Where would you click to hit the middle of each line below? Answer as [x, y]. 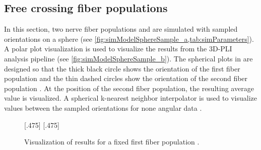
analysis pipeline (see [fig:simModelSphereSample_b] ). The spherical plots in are [128, 58]
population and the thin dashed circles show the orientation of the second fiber [126, 78]
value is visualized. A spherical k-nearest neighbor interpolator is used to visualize [131, 98]
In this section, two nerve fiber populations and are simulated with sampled [121, 29]
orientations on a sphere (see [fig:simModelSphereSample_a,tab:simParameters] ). [129, 39]
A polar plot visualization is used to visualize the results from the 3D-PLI [118, 49]
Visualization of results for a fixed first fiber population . [112, 142]
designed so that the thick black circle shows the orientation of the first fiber [122, 68]
